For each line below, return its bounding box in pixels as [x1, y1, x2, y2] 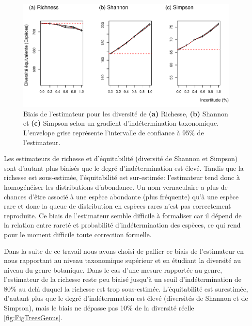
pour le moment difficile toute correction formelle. [4, 229, 152, 239]
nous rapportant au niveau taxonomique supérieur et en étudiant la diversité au [4, 255, 241, 265]
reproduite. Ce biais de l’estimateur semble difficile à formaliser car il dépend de [4, 210, 242, 220]
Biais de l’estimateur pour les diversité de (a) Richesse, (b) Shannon [23, 108, 228, 118]
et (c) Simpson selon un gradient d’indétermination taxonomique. [23, 118, 219, 128]
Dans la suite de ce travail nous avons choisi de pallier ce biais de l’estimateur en [4, 245, 244, 256]
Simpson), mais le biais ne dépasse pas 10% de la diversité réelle [4, 303, 194, 313]
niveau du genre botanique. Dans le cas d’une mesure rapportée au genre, [4, 264, 222, 275]
